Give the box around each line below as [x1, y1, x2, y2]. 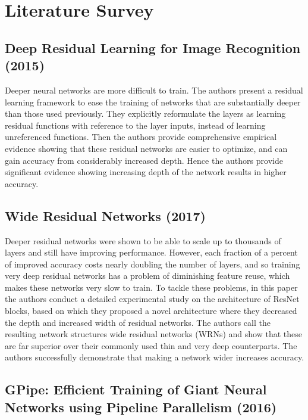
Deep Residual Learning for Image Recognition [5, 38, 301, 57]
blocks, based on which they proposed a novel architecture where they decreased [5, 304, 297, 317]
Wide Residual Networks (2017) [5, 206, 206, 225]
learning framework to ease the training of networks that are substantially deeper [5, 95, 301, 108]
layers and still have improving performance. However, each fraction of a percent [5, 246, 298, 259]
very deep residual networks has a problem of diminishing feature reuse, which [5, 269, 290, 282]
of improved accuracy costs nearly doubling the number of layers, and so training [5, 257, 300, 270]
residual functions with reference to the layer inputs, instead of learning [5, 119, 266, 131]
